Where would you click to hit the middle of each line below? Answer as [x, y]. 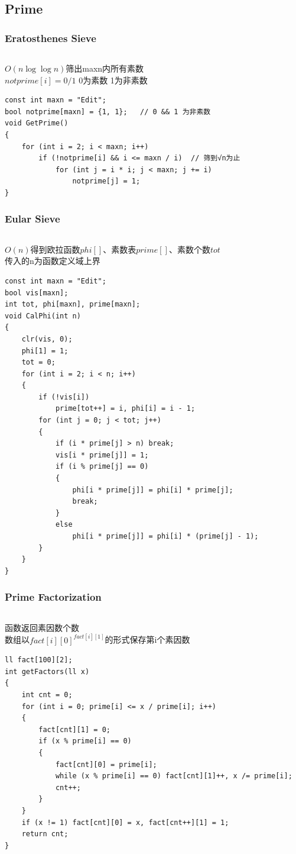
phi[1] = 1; [45, 351]
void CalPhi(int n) [43, 316]
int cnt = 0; [47, 695]
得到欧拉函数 [55, 249]
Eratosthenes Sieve [51, 38]
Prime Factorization [53, 597]
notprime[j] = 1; [106, 181]
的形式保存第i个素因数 [147, 639]
